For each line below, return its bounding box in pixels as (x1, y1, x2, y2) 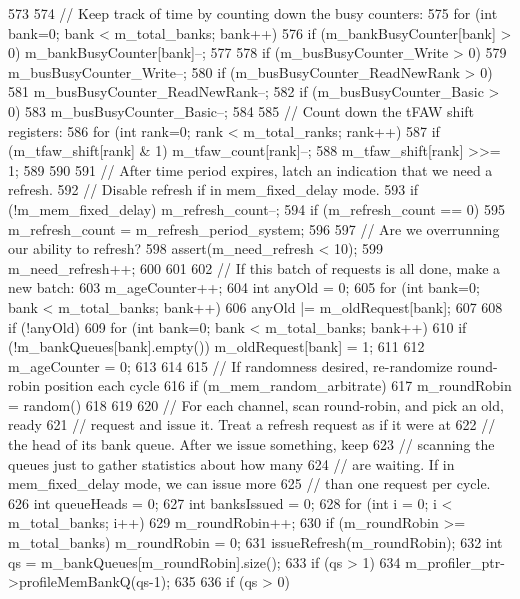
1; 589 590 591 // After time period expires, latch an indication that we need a (8, 159, 493, 180)
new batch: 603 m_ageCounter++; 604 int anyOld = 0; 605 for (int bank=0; (8, 277, 480, 298)
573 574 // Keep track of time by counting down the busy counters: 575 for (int (8, 3, 498, 23)
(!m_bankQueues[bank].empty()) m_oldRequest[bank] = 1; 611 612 (8, 336, 425, 357)
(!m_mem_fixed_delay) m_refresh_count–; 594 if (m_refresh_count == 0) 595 (8, 198, 505, 219)
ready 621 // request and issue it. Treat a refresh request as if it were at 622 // (8, 414, 496, 435)
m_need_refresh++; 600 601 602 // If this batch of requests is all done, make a (8, 257, 501, 278)
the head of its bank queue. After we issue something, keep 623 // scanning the (8, 434, 495, 455)
